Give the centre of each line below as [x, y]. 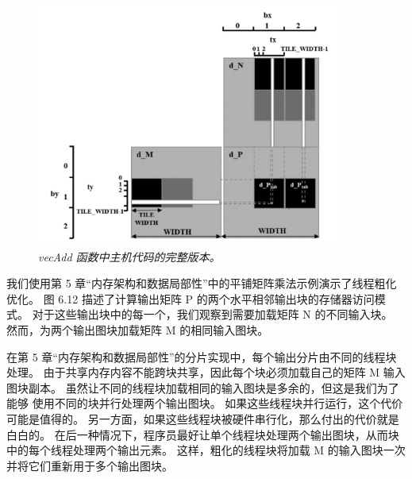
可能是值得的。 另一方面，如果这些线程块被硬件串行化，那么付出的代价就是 [203, 419]
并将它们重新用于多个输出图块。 [90, 465]
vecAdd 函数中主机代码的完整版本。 [129, 256]
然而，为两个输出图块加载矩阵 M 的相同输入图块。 [138, 330]
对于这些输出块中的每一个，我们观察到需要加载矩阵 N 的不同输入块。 [212, 314]
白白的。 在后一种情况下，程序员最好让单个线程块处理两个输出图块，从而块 [203, 434]
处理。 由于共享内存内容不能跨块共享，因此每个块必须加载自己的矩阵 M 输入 [206, 372]
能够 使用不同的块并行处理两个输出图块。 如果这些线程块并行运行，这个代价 [205, 403]
